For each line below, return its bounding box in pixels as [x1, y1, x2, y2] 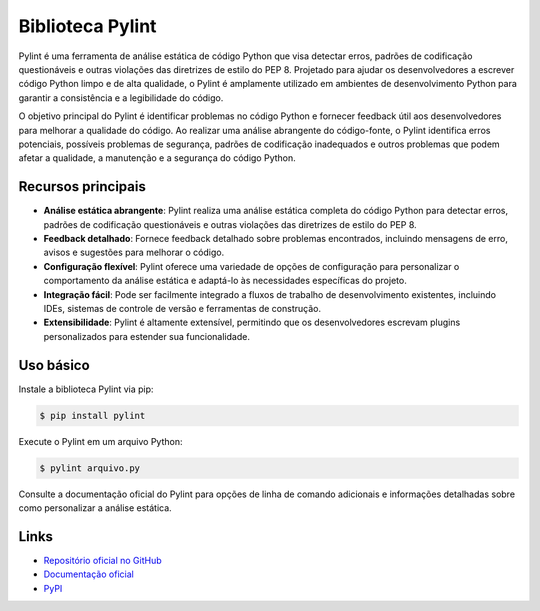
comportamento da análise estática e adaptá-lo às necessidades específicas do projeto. [43, 275, 407, 287]
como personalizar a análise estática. [18, 501, 172, 514]
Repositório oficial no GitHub [43, 554, 162, 566]
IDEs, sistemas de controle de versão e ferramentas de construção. [43, 302, 322, 314]
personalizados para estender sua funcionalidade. [43, 330, 250, 342]
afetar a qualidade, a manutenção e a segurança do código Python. [18, 152, 297, 164]
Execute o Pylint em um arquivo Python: [18, 435, 183, 447]
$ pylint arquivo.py [39, 462, 140, 474]
